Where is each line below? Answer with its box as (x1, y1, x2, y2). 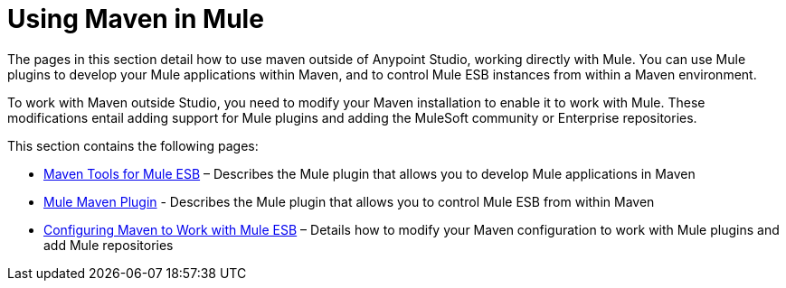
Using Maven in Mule (7, 4, 264, 34)
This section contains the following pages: (7, 137, 259, 153)
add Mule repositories (43, 237, 174, 253)
